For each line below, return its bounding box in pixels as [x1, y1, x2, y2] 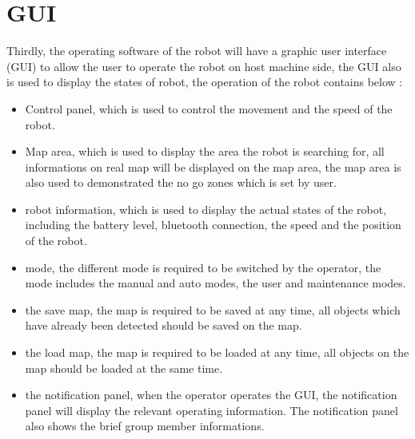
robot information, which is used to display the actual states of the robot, [25, 200, 387, 217]
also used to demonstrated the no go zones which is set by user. [25, 174, 337, 191]
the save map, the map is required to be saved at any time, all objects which [25, 301, 401, 318]
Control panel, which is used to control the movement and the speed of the [25, 100, 393, 117]
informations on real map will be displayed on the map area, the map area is [25, 158, 401, 175]
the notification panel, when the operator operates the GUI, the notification [25, 386, 397, 403]
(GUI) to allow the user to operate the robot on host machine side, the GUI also [6, 57, 401, 74]
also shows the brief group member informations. [25, 417, 265, 434]
